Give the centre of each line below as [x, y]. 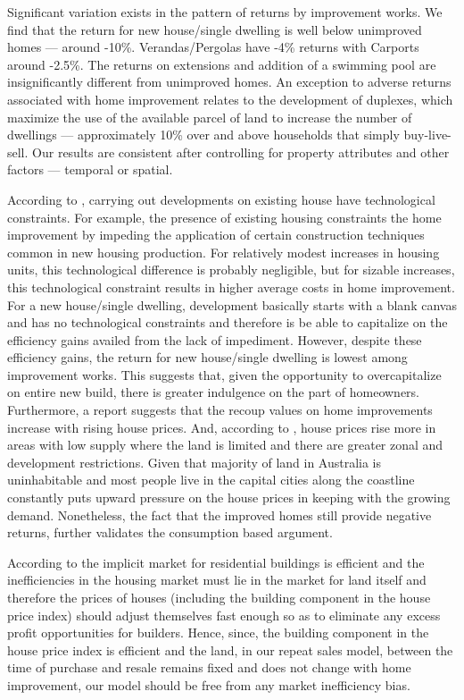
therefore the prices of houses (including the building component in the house [219, 597]
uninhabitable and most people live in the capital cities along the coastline [211, 480]
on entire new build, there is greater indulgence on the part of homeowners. [213, 392]
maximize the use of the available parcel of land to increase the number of [210, 117]
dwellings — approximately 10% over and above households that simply [203, 135]
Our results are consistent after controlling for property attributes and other [241, 152]
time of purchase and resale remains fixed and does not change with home [209, 667]
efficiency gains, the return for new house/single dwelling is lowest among [207, 357]
